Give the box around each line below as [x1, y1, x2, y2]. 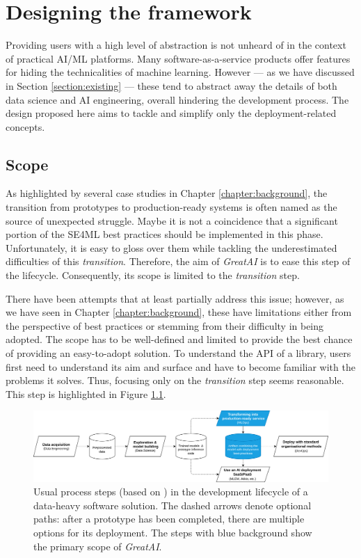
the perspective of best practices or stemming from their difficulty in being [6, 318, 324, 333]
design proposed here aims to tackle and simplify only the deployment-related [6, 106, 337, 120]
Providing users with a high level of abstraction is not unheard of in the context [6, 38, 346, 52]
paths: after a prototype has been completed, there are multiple [33, 511, 305, 526]
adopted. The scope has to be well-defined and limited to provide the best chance [6, 332, 353, 346]
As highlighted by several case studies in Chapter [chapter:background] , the [6, 186, 328, 200]
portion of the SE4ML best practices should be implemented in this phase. [6, 227, 323, 241]
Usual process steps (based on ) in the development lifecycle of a [33, 484, 308, 499]
